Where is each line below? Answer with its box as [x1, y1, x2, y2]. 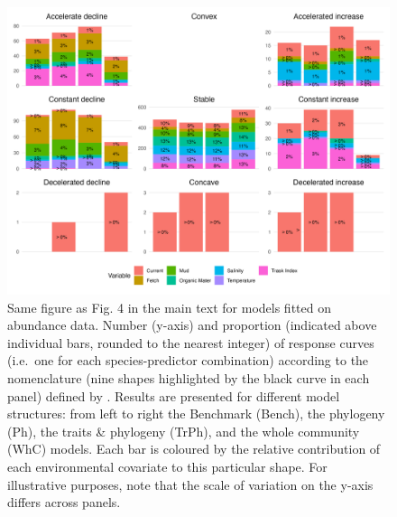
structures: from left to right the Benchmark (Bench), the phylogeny [7, 404, 385, 423]
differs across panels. [7, 493, 121, 512]
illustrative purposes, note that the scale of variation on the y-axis [7, 475, 374, 493]
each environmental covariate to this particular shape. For [7, 456, 328, 475]
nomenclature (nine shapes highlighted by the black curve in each [7, 368, 370, 387]
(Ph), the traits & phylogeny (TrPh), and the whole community [7, 421, 360, 440]
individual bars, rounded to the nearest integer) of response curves [7, 333, 374, 352]
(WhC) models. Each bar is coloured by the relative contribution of [7, 439, 381, 458]
